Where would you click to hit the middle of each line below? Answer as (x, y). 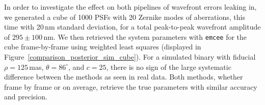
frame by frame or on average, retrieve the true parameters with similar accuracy (131, 86)
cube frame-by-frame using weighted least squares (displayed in (103, 47)
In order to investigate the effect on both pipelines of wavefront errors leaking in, (130, 7)
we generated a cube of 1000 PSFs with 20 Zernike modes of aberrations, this (125, 17)
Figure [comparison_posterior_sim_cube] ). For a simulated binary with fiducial (130, 57)
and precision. (26, 97)
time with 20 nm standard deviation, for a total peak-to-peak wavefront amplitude (132, 27)
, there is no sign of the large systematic (169, 67)
